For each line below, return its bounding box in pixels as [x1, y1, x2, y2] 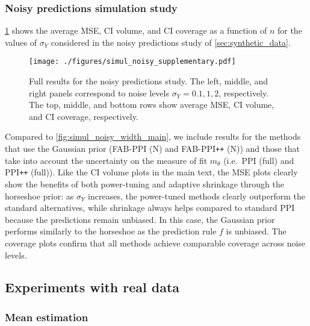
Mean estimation [5, 309, 88, 324]
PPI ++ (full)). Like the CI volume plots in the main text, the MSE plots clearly [5, 166, 298, 178]
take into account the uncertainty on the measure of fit [5, 154, 208, 166]
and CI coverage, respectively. [29, 110, 138, 122]
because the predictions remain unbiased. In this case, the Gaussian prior [5, 213, 275, 225]
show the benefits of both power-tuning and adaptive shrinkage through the [5, 177, 284, 190]
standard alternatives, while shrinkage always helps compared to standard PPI [5, 201, 295, 214]
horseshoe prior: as [5, 189, 74, 202]
